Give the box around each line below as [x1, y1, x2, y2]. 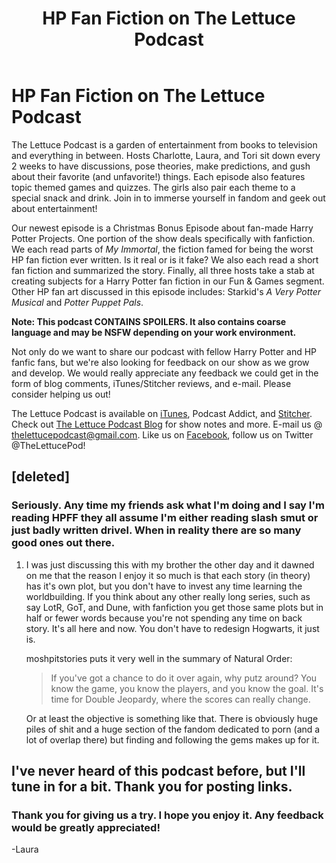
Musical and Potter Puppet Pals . [11, 296, 144, 308]
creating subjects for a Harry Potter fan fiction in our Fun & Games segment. [11, 275, 325, 287]
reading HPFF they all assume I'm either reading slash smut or [11, 511, 319, 525]
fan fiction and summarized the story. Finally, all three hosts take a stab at [11, 264, 315, 276]
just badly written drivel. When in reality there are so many [11, 523, 302, 537]
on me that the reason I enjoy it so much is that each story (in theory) [25, 569, 311, 581]
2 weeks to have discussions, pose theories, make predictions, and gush [11, 160, 311, 172]
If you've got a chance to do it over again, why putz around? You [50, 672, 318, 684]
